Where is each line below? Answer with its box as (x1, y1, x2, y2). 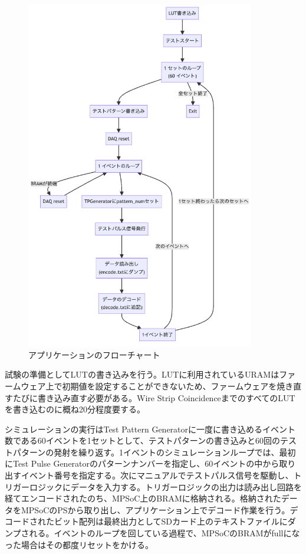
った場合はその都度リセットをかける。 (5, 538, 153, 550)
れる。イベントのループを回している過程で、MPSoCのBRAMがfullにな (29, 527, 300, 539)
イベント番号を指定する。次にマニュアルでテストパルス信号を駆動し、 (21, 469, 294, 481)
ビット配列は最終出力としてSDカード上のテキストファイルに (54, 515, 288, 527)
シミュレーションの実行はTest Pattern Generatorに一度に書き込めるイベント (5, 422, 296, 435)
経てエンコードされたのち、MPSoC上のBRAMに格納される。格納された (5, 492, 281, 504)
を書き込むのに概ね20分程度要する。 (5, 403, 145, 415)
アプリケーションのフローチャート (28, 348, 160, 360)
